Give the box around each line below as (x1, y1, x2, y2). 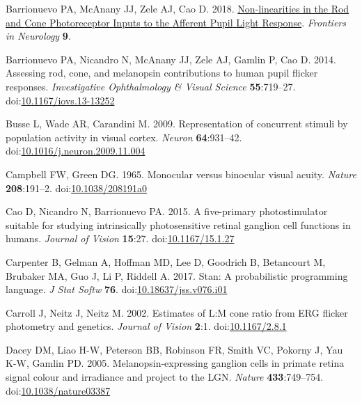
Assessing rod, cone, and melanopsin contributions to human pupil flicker (6, 65, 318, 80)
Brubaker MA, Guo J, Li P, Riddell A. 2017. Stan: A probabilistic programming (6, 268, 348, 283)
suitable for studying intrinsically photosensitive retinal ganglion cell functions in (6, 217, 351, 232)
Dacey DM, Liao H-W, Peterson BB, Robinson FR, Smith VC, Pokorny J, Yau (6, 342, 343, 356)
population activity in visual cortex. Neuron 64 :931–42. (6, 129, 242, 144)
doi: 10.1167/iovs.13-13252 (6, 93, 115, 107)
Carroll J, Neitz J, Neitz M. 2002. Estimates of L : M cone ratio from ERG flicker (6, 305, 348, 319)
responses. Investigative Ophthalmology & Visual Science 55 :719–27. (6, 79, 296, 93)
